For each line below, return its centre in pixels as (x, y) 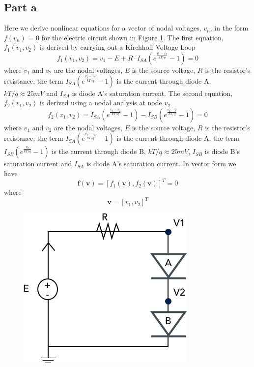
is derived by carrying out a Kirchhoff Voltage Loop (117, 47)
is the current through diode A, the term (178, 138)
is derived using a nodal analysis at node (101, 103)
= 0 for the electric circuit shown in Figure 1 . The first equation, (126, 37)
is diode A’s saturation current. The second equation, (152, 93)
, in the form (229, 28)
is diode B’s (222, 151)
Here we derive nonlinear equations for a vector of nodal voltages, (103, 28)
